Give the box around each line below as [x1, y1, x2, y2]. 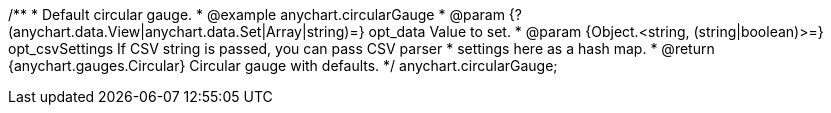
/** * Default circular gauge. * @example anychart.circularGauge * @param [8, 6, 505, 23]
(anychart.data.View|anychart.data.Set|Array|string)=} [8, 23, 365, 40]
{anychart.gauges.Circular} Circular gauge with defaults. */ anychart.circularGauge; [8, 57, 558, 74]
